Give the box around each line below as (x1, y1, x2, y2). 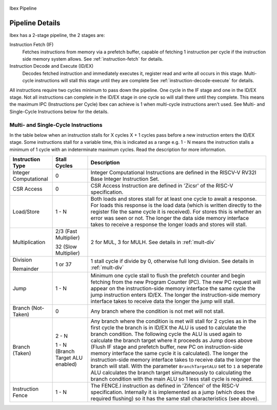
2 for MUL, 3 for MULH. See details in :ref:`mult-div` (90, 239, 216, 246)
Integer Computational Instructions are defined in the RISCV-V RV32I (90, 169, 256, 176)
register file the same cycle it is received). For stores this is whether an (90, 208, 262, 215)
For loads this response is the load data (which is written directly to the (90, 202, 262, 209)
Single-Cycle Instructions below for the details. (9, 108, 109, 115)
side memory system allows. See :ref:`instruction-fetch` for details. (22, 56, 164, 62)
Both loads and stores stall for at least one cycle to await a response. (90, 195, 257, 202)
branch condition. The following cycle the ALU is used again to (90, 330, 242, 338)
